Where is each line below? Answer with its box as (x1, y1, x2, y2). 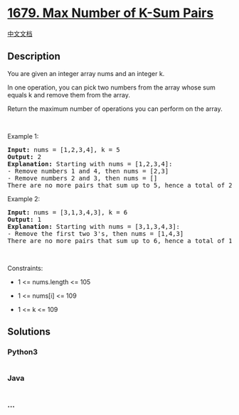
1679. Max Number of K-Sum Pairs (7, 5, 214, 21)
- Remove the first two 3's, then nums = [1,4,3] (7, 230, 184, 237)
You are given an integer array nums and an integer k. (7, 69, 165, 77)
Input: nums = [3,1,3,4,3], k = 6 (7, 208, 128, 216)
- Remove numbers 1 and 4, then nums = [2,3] (7, 167, 169, 175)
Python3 (7, 347, 38, 357)
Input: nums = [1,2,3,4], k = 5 (7, 146, 120, 153)
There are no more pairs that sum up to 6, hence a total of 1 (7, 237, 233, 244)
